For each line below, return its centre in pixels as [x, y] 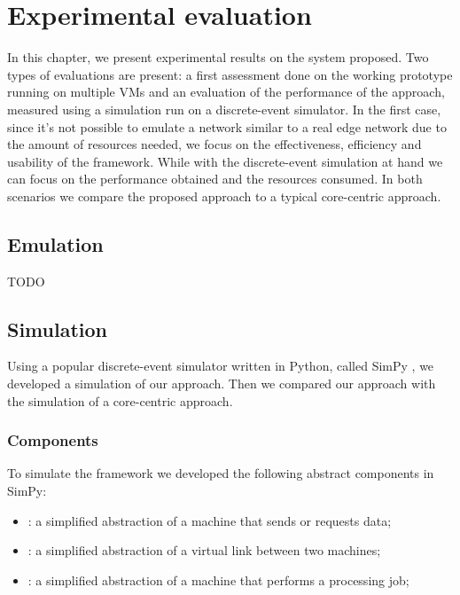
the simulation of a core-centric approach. [120, 400]
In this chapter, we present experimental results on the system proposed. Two [218, 57]
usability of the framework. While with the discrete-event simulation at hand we [225, 161]
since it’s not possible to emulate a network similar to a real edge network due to [227, 126]
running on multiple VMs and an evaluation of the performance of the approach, [226, 92]
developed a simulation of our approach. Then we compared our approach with [222, 384]
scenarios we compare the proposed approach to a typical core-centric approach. [224, 196]
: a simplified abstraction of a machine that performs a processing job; [218, 579]
